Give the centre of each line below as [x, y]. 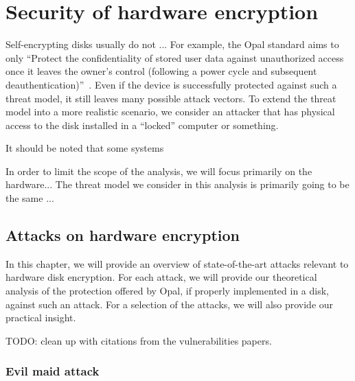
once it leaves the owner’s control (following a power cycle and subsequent [161, 71]
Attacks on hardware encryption [123, 235]
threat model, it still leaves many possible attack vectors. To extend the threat [171, 98]
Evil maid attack [53, 371]
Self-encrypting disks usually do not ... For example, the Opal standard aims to [172, 44]
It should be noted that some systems [85, 148]
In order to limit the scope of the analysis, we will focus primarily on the [159, 171]
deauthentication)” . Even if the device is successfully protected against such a [171, 84]
